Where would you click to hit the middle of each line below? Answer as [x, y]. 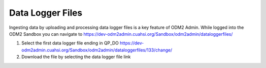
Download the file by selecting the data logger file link [76, 57]
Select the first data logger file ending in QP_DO [70, 43]
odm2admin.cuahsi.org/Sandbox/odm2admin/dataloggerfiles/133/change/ [97, 50]
